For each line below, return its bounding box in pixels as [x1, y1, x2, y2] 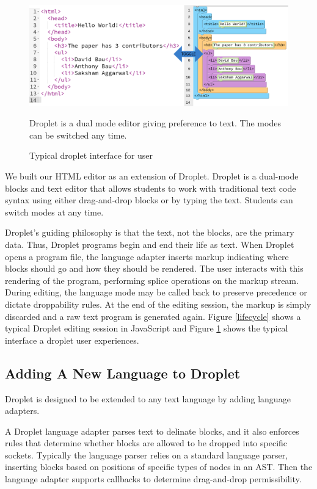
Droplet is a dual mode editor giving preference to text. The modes [29, 117, 281, 129]
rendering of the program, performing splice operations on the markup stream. [5, 273, 299, 286]
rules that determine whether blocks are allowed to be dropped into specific [5, 436, 288, 449]
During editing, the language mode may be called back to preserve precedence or [5, 286, 307, 299]
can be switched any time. [29, 128, 127, 141]
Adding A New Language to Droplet [5, 363, 241, 382]
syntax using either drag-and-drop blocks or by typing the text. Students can [5, 194, 293, 206]
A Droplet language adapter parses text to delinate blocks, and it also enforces [5, 424, 299, 437]
